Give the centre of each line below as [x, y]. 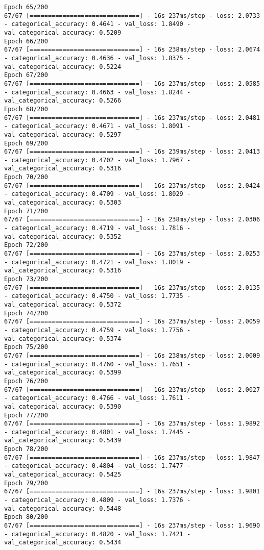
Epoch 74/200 [26, 313]
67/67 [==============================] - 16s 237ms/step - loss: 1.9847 [132, 457]
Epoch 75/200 [26, 347]
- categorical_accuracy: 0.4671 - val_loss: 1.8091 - [98, 126]
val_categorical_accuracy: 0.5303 [63, 203]
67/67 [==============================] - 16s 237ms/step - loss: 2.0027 [132, 390]
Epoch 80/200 [26, 517]
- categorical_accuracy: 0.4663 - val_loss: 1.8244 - [98, 92]
